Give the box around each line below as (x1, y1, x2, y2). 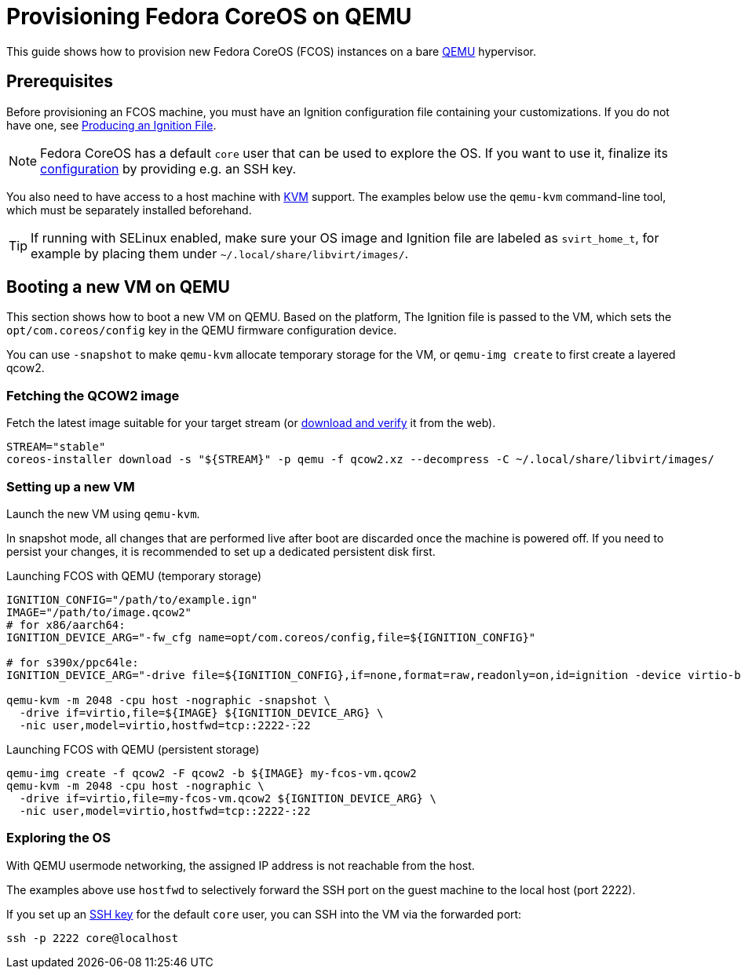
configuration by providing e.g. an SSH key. (40, 160, 297, 177)
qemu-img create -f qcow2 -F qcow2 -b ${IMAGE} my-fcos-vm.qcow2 (6, 766, 417, 780)
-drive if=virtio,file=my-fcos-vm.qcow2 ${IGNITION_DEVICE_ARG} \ (19, 791, 436, 805)
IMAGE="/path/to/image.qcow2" (6, 605, 192, 619)
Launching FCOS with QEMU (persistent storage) (6, 742, 260, 756)
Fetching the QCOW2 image (6, 387, 180, 404)
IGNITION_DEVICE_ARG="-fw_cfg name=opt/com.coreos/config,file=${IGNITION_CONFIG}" (6, 630, 536, 644)
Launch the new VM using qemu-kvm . (6, 506, 200, 520)
